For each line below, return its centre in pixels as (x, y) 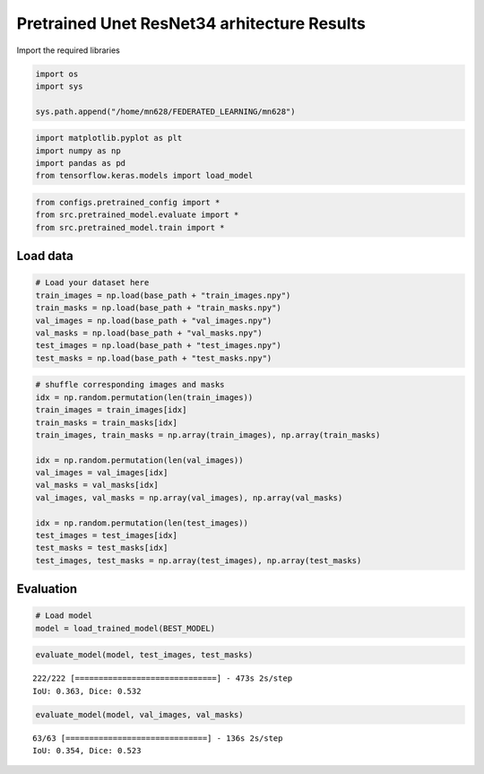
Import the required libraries (68, 50)
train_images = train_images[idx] (111, 410)
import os (57, 74)
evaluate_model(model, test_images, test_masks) (144, 655)
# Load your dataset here (92, 283)
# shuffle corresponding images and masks (130, 385)
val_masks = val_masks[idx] (97, 485)
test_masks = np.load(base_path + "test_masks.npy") (154, 358)
